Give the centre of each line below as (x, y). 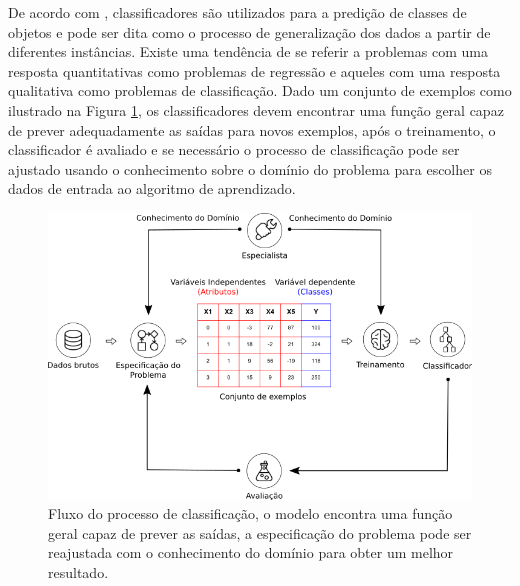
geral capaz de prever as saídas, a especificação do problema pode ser (260, 532)
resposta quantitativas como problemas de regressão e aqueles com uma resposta (254, 70)
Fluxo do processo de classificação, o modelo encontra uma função (250, 513)
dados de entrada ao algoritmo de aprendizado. (152, 188)
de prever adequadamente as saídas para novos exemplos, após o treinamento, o (252, 129)
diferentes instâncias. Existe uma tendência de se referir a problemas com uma (248, 51)
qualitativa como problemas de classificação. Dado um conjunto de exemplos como (260, 90)
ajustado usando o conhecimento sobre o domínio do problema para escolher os (250, 168)
